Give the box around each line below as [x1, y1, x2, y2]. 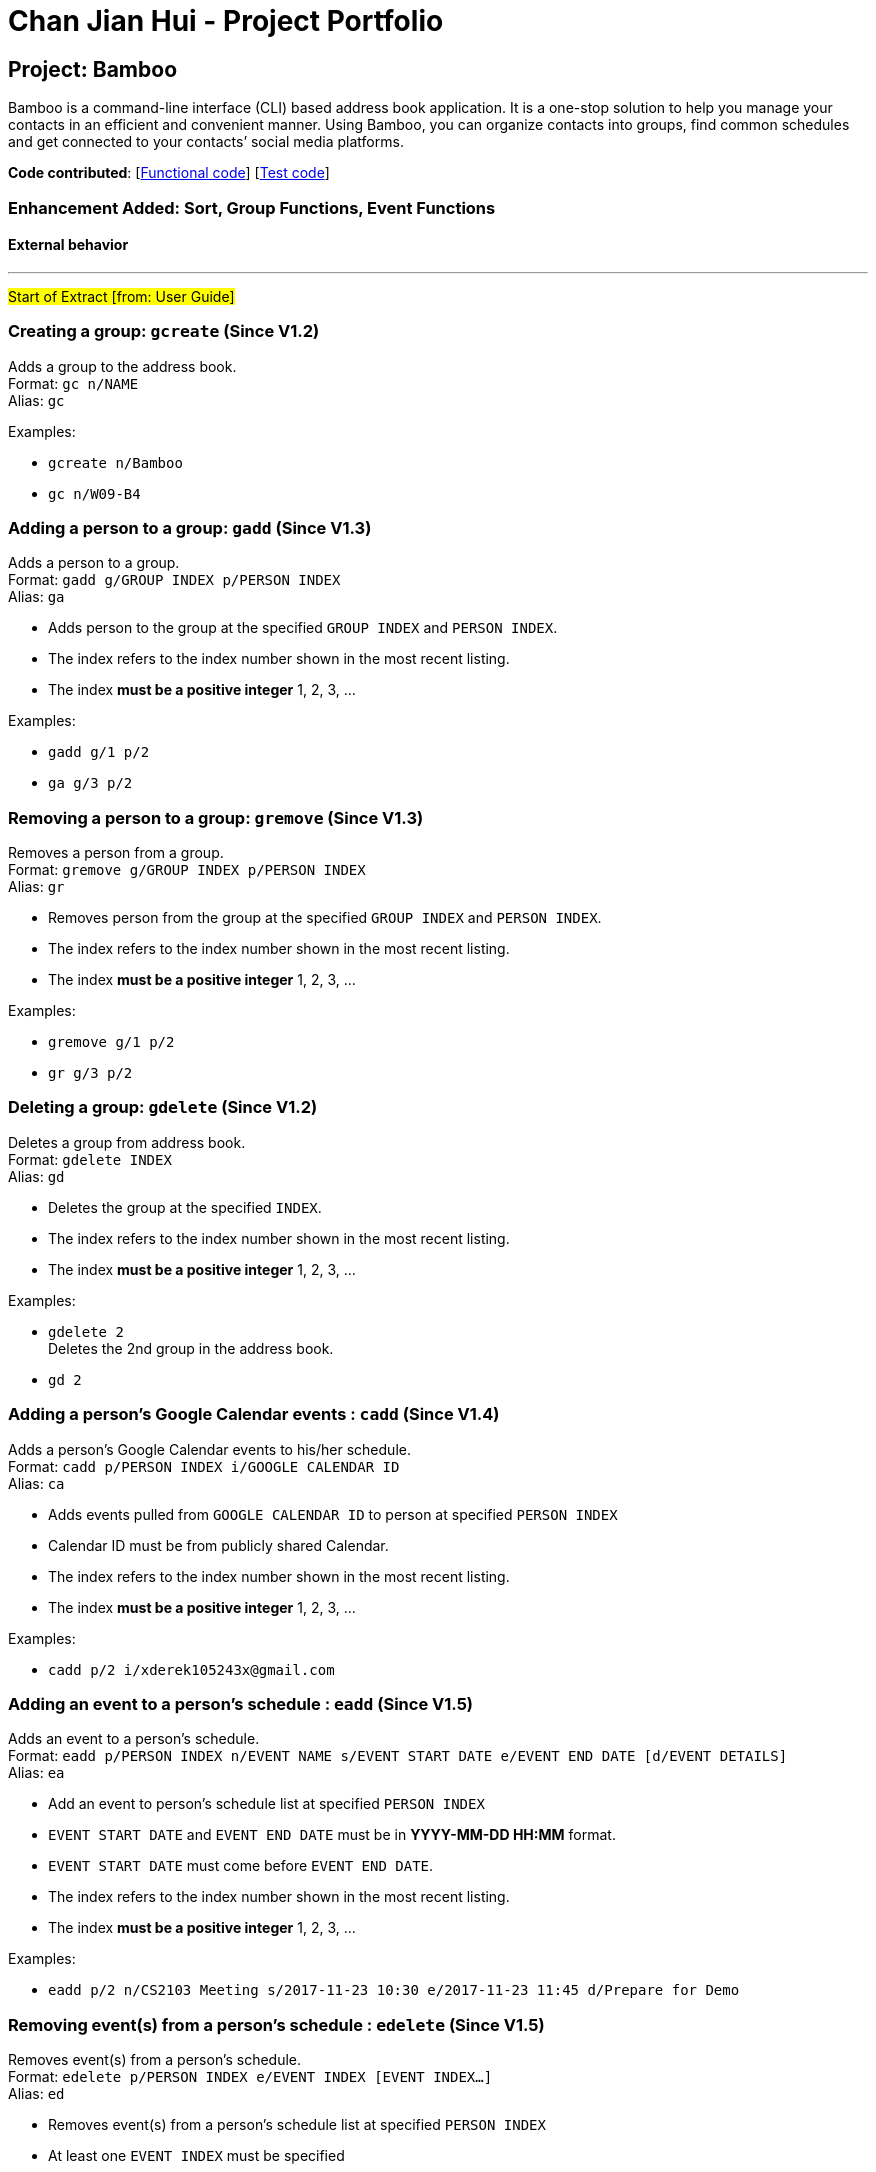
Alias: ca [8, 1474, 65, 1492]
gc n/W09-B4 [48, 485, 141, 502]
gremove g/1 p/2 [48, 1034, 175, 1051]
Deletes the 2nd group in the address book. [48, 1339, 334, 1357]
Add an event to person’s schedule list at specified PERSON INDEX [48, 1795, 485, 1813]
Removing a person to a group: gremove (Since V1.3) [8, 807, 424, 828]
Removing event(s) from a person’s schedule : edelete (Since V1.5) [8, 2014, 545, 2035]
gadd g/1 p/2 [48, 744, 150, 761]
